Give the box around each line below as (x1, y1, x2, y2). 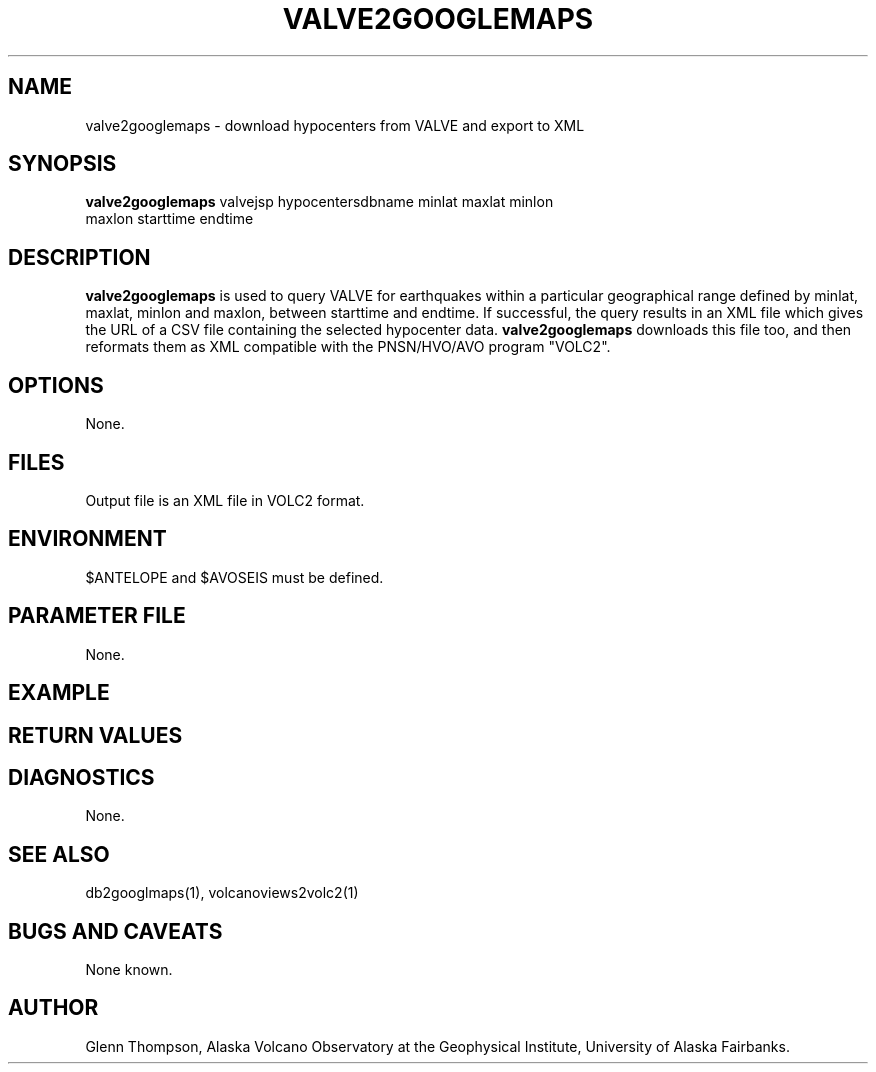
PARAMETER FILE (8, 603, 186, 629)
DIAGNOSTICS (8, 764, 155, 790)
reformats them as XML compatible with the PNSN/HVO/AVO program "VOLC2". (85, 338, 611, 356)
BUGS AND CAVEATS (8, 918, 223, 944)
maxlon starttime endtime (85, 210, 254, 228)
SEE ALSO (8, 841, 110, 867)
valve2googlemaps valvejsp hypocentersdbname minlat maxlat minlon (85, 193, 554, 211)
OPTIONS (8, 372, 104, 398)
